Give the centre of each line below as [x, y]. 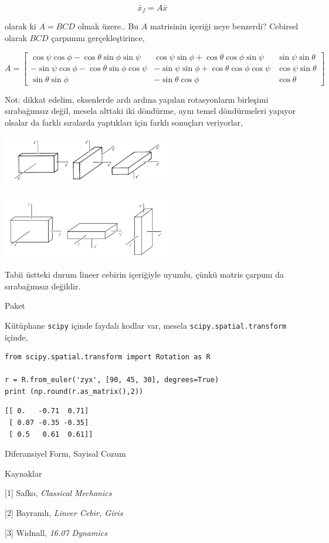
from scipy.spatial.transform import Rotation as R [108, 357]
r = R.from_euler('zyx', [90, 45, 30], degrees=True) [112, 380]
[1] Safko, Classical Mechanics [58, 493]
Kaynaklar [23, 473]
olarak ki [21, 26]
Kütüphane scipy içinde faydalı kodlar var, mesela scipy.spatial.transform [146, 325]
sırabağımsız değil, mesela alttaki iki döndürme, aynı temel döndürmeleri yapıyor [150, 111]
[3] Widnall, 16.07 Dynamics [56, 532]
